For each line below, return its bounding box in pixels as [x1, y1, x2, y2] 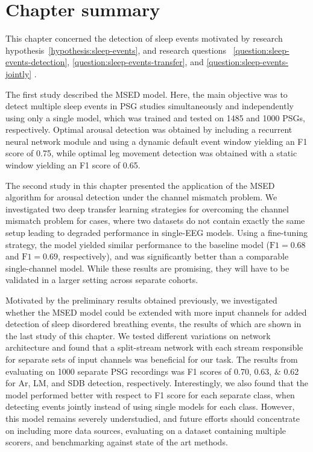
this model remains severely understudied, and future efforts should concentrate [5, 412, 300, 424]
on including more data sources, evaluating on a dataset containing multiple [5, 424, 286, 436]
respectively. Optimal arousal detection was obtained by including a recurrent [5, 123, 292, 136]
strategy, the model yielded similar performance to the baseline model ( [5, 238, 270, 250]
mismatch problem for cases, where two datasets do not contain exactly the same [5, 214, 305, 227]
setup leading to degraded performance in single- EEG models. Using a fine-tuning [5, 226, 308, 239]
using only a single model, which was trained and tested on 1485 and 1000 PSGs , [5, 111, 305, 124]
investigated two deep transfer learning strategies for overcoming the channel [5, 202, 289, 215]
